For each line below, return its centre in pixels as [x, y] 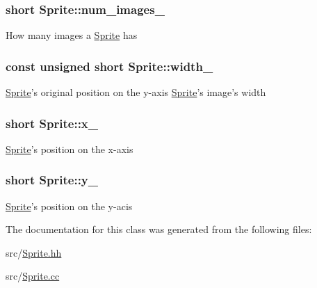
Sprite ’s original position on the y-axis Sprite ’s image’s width [136, 92]
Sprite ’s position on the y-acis [69, 206]
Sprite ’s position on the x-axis [70, 149]
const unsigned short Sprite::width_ [109, 66]
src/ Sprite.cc [33, 276]
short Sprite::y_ [52, 180]
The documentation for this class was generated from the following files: [159, 229]
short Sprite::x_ [52, 123]
